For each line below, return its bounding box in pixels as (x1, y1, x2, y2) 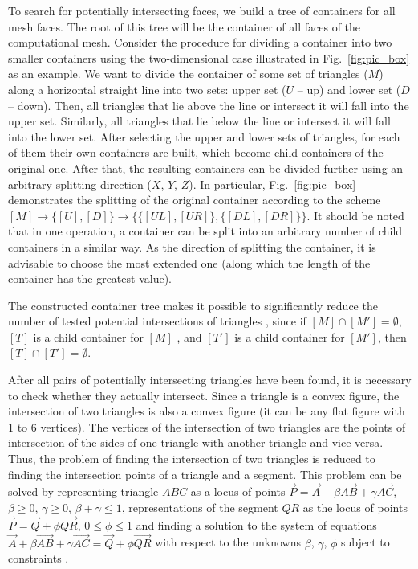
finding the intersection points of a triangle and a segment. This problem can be (8, 465, 402, 482)
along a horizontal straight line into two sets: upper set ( (8, 80, 286, 97)
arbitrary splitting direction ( (8, 175, 152, 192)
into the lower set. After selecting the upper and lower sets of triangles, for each (8, 128, 400, 145)
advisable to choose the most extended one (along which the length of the (8, 254, 371, 271)
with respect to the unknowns (155, 534, 302, 551)
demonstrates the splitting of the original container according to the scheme (8, 191, 381, 208)
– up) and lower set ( (297, 80, 401, 97)
